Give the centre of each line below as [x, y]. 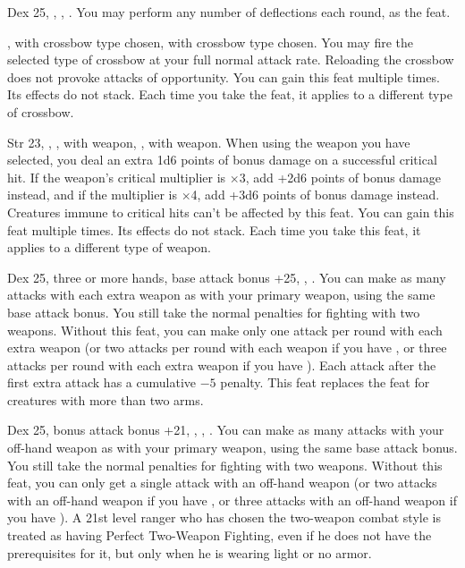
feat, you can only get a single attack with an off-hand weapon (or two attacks [222, 483]
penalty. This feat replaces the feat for [325, 382]
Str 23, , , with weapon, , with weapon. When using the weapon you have [209, 142]
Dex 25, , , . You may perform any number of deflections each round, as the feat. [229, 12]
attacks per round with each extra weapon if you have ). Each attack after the [222, 365]
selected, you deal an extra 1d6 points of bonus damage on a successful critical [222, 160]
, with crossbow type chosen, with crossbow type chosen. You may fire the [211, 42]
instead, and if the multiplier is [92, 195]
